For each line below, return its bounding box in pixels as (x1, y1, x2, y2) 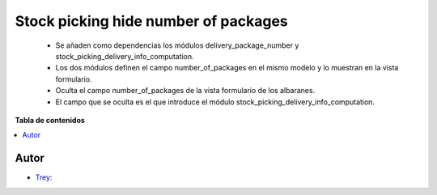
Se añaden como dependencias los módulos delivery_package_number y (55, 40, 299, 50)
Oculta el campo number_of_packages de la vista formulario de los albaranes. (55, 86, 316, 95)
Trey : (35, 172, 53, 182)
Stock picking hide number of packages (15, 12, 289, 30)
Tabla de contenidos (15, 115, 85, 125)
